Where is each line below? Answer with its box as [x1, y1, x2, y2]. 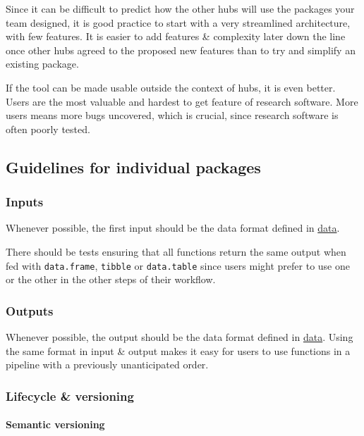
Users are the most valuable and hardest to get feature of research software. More [6, 94, 358, 108]
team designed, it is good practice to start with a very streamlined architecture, [6, 15, 351, 30]
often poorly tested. [6, 121, 90, 136]
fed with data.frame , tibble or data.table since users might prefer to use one [6, 258, 350, 273]
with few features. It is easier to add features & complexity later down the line [6, 29, 346, 44]
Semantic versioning [6, 417, 105, 432]
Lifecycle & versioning [6, 387, 134, 404]
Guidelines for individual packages [6, 156, 261, 177]
